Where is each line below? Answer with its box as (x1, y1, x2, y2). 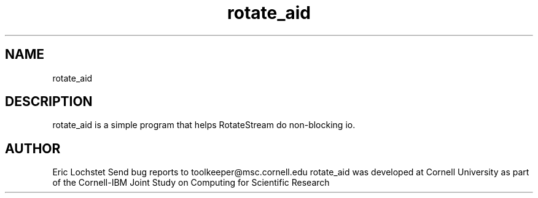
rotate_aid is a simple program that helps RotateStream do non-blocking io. (52, 120, 356, 131)
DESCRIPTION (5, 94, 93, 110)
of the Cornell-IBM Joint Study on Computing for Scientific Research (52, 177, 330, 188)
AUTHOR (5, 140, 61, 156)
